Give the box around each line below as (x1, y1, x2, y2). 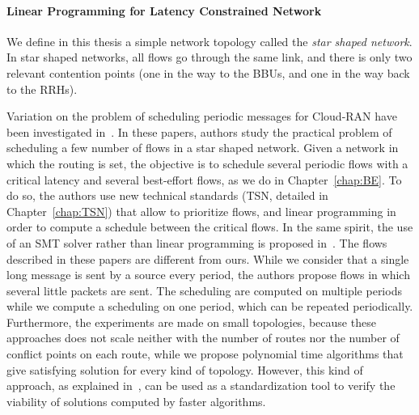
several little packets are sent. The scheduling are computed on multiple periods (6, 282, 402, 299)
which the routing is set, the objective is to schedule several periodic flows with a (6, 155, 408, 172)
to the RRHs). (6, 80, 78, 97)
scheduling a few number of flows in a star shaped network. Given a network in (6, 139, 399, 156)
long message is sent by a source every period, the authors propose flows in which (6, 266, 410, 283)
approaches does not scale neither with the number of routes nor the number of (6, 329, 400, 346)
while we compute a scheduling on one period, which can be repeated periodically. (6, 298, 413, 315)
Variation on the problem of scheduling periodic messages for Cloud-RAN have (6, 108, 397, 125)
